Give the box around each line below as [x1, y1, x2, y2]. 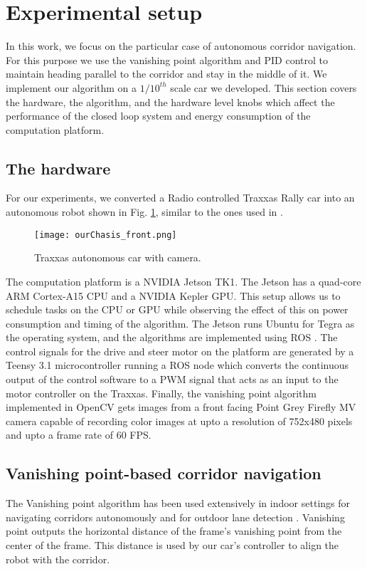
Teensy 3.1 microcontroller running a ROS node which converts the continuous [6, 357, 349, 372]
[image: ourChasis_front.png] [34, 229, 177, 240]
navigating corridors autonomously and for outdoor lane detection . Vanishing [6, 509, 345, 524]
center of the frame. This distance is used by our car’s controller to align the [6, 538, 339, 553]
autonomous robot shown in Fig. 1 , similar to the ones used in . [6, 204, 283, 219]
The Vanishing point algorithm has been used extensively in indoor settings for [6, 496, 351, 511]
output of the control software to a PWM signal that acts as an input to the [6, 372, 339, 387]
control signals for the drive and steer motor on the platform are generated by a [6, 343, 354, 358]
